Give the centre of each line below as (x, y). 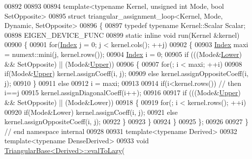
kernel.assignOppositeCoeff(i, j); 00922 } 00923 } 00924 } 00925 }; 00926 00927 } (126, 121)
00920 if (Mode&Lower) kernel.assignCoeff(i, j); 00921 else (91, 112)
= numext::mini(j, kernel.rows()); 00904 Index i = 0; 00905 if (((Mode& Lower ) (123, 54)
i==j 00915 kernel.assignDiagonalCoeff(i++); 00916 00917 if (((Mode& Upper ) (123, 93)
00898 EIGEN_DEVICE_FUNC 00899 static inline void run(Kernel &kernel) (122, 35)
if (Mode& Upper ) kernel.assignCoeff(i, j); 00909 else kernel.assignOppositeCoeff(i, (126, 73)
